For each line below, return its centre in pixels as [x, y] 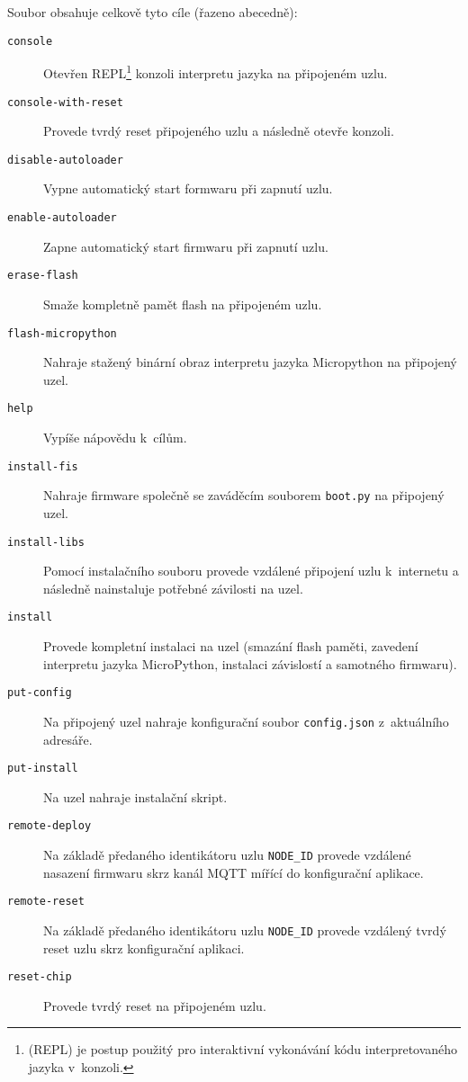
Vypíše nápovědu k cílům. [115, 437]
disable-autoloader [65, 160]
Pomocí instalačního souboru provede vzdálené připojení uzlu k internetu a [251, 571]
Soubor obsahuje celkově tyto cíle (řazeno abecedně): [153, 12]
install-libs [46, 542]
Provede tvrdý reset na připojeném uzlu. [155, 1005]
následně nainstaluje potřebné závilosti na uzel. [173, 588]
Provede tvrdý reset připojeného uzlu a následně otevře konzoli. [219, 131]
